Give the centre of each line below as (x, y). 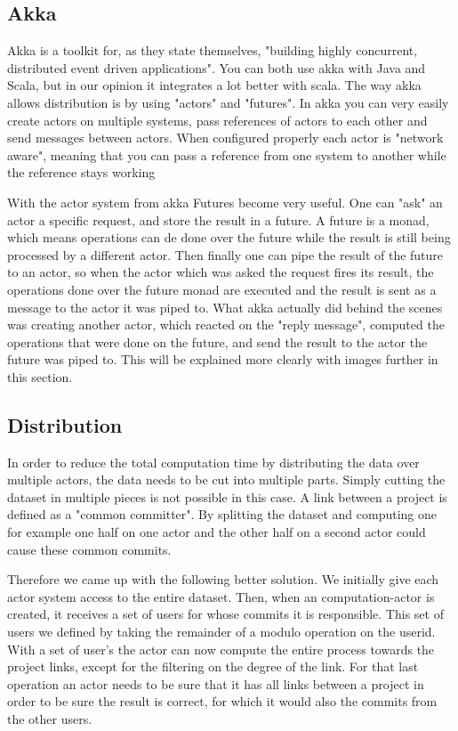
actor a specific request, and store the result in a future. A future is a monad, (218, 219)
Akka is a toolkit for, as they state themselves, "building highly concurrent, (213, 50)
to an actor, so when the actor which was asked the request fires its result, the (221, 272)
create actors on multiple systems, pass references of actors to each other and (217, 120)
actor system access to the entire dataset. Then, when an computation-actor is (221, 596)
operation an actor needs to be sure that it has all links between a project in (216, 683)
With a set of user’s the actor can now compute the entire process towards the (221, 649)
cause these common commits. (89, 549)
